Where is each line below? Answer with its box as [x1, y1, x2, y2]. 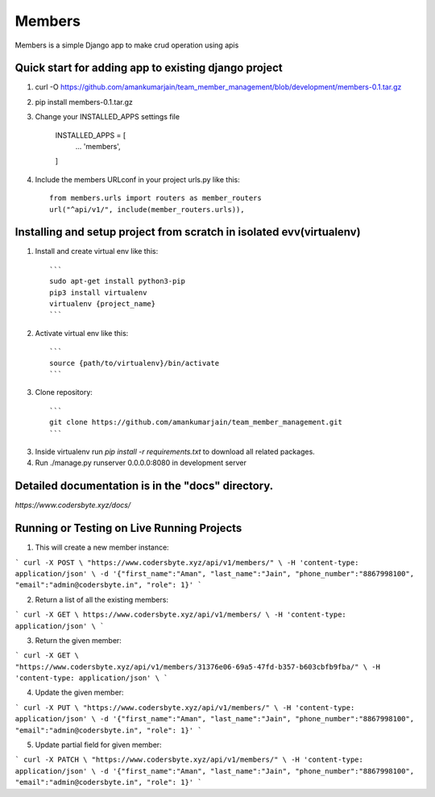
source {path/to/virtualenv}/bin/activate [49, 359, 220, 367]
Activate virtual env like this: [35, 328, 129, 338]
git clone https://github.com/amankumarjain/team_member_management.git [49, 417, 342, 427]
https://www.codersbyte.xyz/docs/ [14, 500, 131, 510]
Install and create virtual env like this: [35, 247, 159, 256]
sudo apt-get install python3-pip [49, 276, 185, 286]
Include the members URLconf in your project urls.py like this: [35, 174, 241, 185]
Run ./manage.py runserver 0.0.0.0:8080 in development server [35, 458, 247, 467]
